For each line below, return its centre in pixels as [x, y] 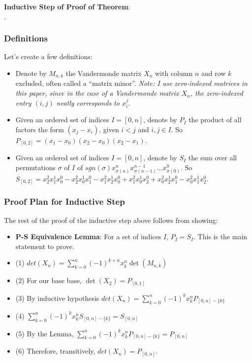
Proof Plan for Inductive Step [64, 201]
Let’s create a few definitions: [48, 56]
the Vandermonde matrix [104, 73]
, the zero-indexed [217, 93]
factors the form [40, 129]
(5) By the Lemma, [45, 333]
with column [174, 73]
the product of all [215, 120]
